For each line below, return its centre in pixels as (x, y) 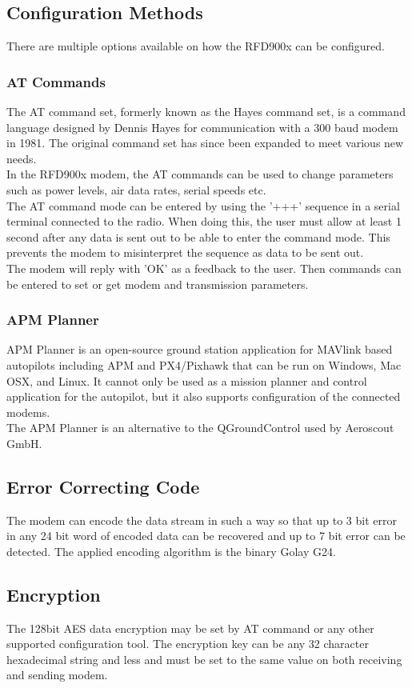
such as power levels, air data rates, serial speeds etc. (136, 189)
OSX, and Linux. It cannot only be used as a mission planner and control (187, 380)
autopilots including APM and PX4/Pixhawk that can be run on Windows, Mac (204, 364)
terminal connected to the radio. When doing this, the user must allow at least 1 (204, 221)
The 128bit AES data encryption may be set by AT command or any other (190, 628)
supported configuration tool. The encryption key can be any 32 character (188, 644)
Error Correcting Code (103, 486)
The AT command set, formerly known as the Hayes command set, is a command (206, 112)
